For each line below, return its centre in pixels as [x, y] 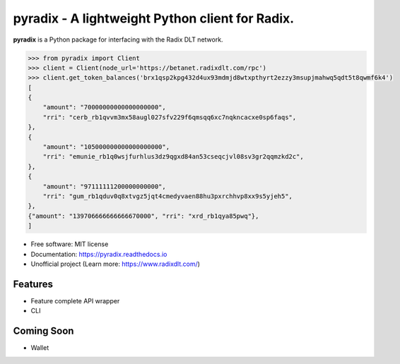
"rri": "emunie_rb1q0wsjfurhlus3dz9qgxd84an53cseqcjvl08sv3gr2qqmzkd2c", [173, 157]
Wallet [40, 348]
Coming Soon [43, 331]
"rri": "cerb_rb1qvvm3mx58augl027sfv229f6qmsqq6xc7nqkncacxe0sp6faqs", [170, 117]
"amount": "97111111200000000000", [104, 186]
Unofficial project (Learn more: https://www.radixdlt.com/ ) [116, 264]
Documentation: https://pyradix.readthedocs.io [99, 254]
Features [33, 284]
